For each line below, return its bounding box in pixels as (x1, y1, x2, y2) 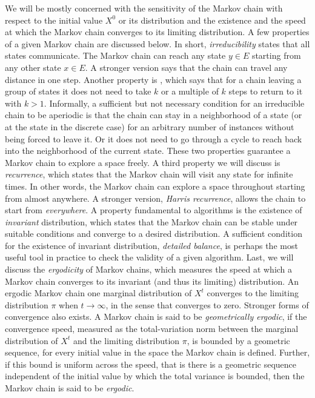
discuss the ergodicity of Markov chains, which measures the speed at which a (5, 263, 293, 276)
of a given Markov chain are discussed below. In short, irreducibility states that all (5, 37, 310, 50)
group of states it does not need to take (5, 85, 151, 98)
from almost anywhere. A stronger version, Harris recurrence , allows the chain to (5, 191, 306, 204)
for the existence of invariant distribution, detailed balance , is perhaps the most (5, 239, 298, 251)
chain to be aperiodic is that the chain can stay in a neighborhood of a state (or (5, 108, 302, 121)
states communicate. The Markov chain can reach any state (5, 49, 226, 62)
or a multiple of (161, 85, 219, 98)
